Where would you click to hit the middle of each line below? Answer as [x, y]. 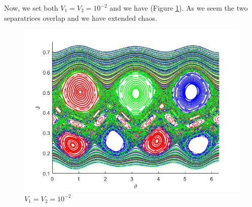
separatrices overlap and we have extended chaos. [81, 18]
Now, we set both [31, 8]
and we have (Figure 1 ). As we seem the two [179, 8]
